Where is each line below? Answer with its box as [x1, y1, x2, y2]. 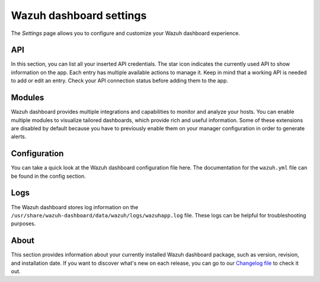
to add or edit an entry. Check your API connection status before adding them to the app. [11, 77, 228, 84]
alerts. [11, 133, 27, 140]
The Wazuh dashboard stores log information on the [11, 203, 139, 210]
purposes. [11, 220, 36, 227]
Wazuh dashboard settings [11, 9, 147, 22]
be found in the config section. [11, 172, 86, 180]
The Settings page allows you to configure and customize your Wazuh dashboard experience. [11, 30, 240, 37]
